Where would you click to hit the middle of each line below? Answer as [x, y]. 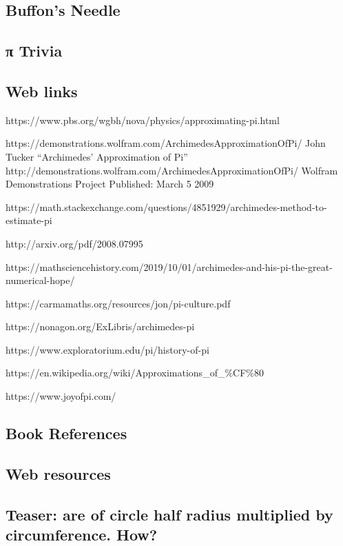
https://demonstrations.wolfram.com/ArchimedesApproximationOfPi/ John [166, 143]
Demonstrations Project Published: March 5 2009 [110, 184]
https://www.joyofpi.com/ [61, 396]
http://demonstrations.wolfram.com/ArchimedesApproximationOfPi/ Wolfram [172, 170]
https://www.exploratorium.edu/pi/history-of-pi [107, 349]
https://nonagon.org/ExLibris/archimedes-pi [100, 326]
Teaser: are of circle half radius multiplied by [169, 514]
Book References [66, 433]
